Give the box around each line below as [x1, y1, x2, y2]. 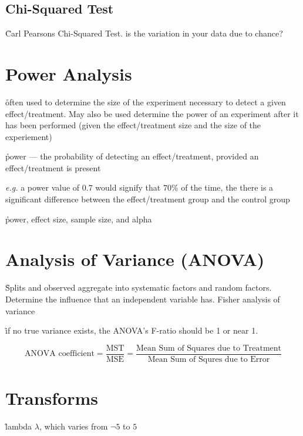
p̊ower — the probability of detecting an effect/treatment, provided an [5, 150, 259, 162]
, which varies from [39, 420, 108, 432]
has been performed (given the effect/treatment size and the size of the [5, 119, 261, 131]
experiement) [5, 130, 52, 142]
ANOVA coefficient [24, 350, 95, 358]
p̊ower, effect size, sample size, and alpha [5, 212, 152, 225]
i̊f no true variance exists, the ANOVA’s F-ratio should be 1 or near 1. [5, 324, 258, 337]
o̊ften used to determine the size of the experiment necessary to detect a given [5, 95, 286, 108]
